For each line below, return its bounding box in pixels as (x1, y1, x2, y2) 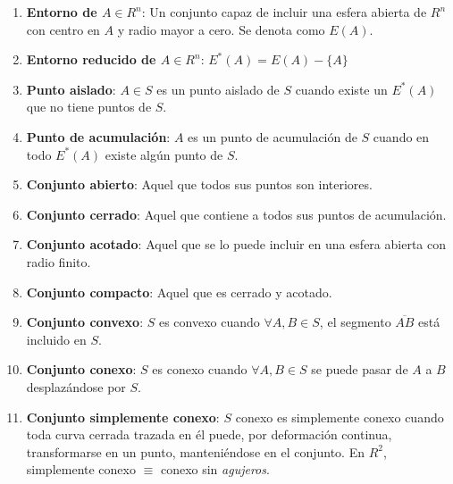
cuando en (373, 127, 430, 146)
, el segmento (319, 313, 391, 331)
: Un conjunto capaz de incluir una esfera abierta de (141, 3, 427, 21)
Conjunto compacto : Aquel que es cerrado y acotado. (26, 282, 332, 301)
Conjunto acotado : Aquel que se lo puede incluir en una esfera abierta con (26, 235, 447, 254)
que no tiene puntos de (26, 97, 152, 116)
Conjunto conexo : (26, 360, 137, 379)
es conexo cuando (152, 360, 247, 379)
